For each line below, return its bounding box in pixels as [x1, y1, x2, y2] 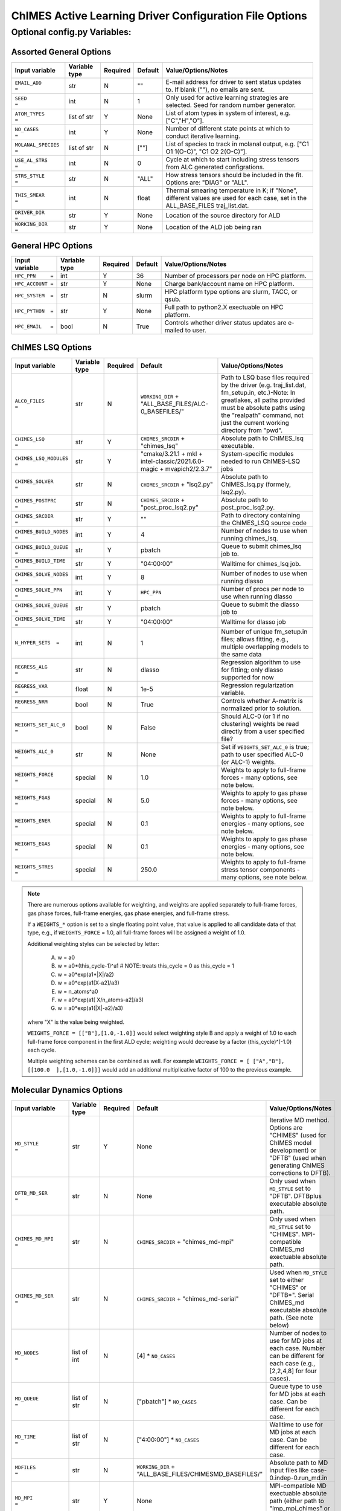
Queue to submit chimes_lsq [221, 542, 302, 550]
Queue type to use [269, 1382, 322, 1390]
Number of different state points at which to [165, 124, 290, 132]
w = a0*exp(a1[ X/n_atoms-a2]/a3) [57, 996, 144, 1003]
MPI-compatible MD [269, 1481, 327, 1490]
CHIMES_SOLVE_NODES [14, 571, 69, 577]
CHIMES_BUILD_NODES [14, 528, 69, 535]
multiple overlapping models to [221, 642, 309, 651]
